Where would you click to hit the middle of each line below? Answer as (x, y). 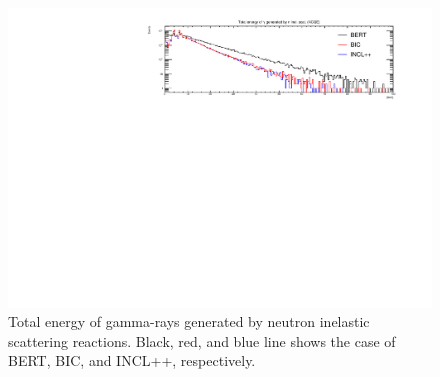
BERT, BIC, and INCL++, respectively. (132, 360)
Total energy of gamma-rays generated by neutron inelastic (189, 321)
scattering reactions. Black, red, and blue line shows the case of (202, 340)
